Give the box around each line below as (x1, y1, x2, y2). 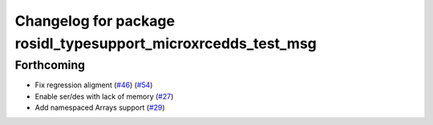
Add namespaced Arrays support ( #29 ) (34, 103, 165, 112)
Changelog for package (14, 12, 176, 30)
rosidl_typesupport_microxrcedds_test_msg (14, 34, 317, 52)
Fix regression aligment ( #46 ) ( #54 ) (34, 80, 153, 90)
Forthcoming (14, 58, 86, 72)
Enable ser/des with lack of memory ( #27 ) (34, 91, 174, 101)
